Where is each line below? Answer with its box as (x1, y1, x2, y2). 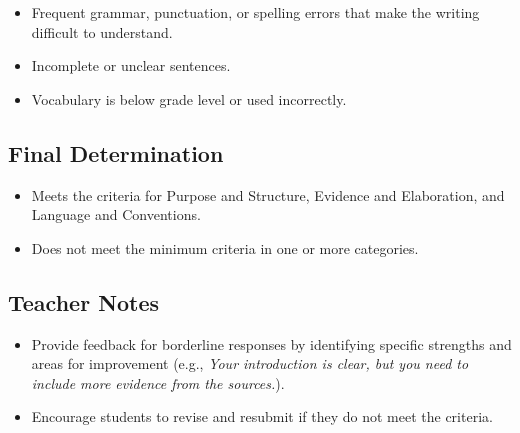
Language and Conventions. (31, 204, 201, 225)
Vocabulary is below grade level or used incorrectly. (31, 88, 347, 109)
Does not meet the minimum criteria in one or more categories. (31, 237, 419, 258)
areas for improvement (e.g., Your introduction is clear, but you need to (31, 353, 469, 374)
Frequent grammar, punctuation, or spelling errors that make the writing (31, 2, 480, 22)
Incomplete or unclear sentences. (31, 55, 231, 76)
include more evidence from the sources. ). (31, 372, 285, 393)
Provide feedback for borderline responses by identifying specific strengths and (31, 333, 512, 354)
